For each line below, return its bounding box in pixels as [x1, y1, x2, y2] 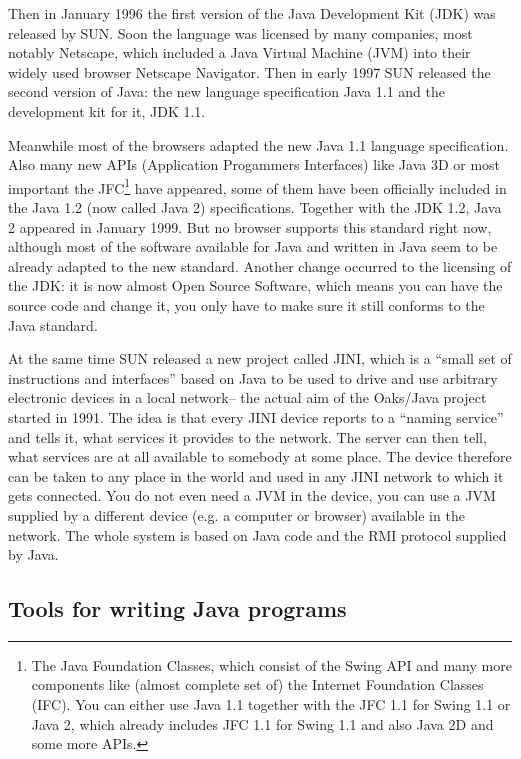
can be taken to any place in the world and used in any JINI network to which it [8, 465, 504, 486]
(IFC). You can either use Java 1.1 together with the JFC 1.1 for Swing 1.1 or [31, 694, 511, 715]
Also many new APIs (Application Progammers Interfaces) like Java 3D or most [8, 154, 501, 175]
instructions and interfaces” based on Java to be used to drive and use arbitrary [8, 367, 498, 388]
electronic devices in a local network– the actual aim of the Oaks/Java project [8, 387, 487, 408]
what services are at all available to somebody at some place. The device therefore [8, 446, 512, 467]
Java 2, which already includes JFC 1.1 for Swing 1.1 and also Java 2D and [31, 713, 494, 734]
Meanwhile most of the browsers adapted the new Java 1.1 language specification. [8, 134, 509, 155]
